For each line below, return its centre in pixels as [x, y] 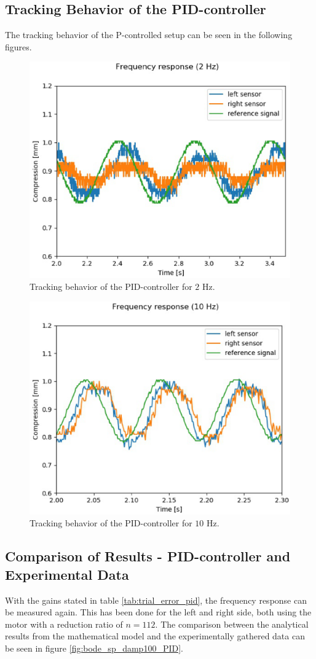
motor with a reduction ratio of [64, 624]
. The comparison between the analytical [232, 624]
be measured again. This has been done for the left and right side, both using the [158, 612]
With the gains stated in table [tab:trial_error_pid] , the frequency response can [156, 600]
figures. [18, 46]
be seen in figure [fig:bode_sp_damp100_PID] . [94, 648]
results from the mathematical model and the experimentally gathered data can [155, 636]
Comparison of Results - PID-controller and [148, 556]
